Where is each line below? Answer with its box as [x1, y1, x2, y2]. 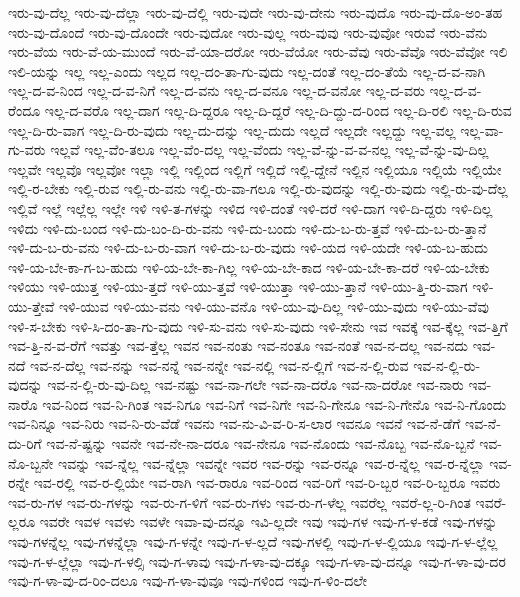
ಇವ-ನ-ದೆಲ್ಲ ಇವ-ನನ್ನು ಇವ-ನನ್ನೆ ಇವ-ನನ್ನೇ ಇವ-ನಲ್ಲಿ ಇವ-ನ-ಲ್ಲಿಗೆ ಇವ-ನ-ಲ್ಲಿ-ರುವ [30, 354, 409, 375]
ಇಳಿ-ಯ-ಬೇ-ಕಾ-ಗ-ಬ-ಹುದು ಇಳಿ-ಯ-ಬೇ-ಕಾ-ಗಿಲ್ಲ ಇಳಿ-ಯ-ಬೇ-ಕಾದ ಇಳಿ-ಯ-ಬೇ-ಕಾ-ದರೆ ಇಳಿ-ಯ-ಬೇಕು [8, 256, 490, 277]
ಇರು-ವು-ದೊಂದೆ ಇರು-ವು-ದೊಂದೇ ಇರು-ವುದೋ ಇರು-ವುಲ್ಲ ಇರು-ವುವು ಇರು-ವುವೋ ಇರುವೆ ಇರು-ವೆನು [8, 21, 488, 42]
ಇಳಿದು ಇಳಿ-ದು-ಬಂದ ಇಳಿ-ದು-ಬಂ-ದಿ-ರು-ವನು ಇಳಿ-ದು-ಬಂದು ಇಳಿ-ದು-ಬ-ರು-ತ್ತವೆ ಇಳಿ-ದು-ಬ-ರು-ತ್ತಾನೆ [8, 217, 487, 238]
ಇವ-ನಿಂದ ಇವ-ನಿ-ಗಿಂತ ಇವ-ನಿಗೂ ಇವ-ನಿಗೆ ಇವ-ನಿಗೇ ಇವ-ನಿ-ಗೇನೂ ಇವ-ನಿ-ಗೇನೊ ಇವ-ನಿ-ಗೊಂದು [42, 393, 507, 414]
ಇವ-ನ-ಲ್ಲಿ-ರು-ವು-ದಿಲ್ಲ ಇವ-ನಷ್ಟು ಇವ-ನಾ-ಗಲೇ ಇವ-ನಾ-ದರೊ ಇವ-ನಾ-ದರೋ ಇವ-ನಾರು [47, 374, 464, 395]
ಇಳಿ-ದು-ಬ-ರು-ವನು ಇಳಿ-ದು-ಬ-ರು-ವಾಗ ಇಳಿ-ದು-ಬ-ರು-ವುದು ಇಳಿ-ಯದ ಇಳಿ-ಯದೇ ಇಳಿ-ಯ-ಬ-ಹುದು [8, 237, 488, 258]
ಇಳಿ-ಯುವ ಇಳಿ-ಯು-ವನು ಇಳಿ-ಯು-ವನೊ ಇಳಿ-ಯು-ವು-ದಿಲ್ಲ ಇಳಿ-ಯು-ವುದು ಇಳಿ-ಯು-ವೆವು [58, 295, 489, 316]
